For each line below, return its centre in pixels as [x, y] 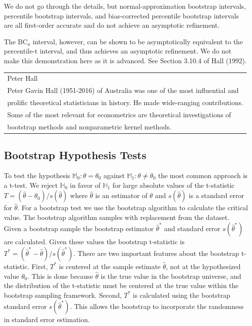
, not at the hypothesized [203, 266]
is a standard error [216, 195]
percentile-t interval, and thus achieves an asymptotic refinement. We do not [118, 51]
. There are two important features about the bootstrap [156, 253]
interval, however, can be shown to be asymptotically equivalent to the [138, 41]
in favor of [85, 185]
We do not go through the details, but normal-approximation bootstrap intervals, [125, 6]
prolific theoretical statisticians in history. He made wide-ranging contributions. [125, 102]
